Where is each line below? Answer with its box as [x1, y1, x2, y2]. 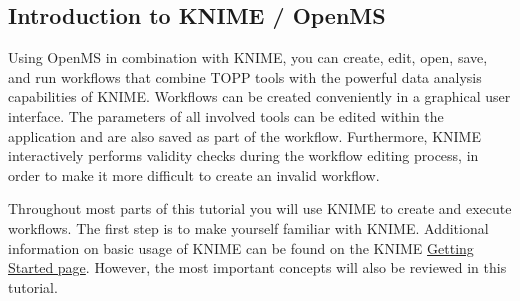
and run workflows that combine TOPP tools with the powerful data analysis [8, 66, 482, 87]
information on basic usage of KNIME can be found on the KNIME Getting [8, 237, 474, 258]
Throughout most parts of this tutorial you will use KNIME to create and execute [8, 198, 512, 219]
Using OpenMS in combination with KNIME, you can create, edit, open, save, [8, 47, 488, 68]
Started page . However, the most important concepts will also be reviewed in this [8, 257, 507, 278]
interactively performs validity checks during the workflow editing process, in [8, 145, 479, 166]
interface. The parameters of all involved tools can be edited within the [8, 105, 444, 126]
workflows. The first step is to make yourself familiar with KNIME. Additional [8, 217, 489, 238]
